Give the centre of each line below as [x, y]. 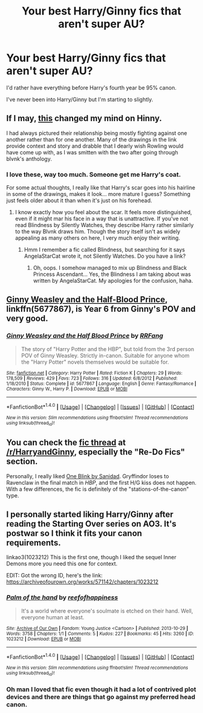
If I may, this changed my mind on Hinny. [84, 118]
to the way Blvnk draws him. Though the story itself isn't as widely [98, 232]
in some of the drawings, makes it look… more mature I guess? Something [98, 194]
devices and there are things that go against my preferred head [101, 697]
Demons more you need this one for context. [62, 563]
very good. [27, 319]
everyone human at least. [53, 617]
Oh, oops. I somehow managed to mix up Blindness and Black [110, 268]
